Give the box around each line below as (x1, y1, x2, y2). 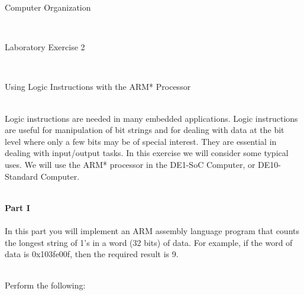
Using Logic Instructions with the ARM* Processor (5, 80, 191, 93)
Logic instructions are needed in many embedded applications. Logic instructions (5, 112, 298, 124)
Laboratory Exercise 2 (5, 41, 85, 53)
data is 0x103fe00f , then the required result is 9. (5, 248, 179, 260)
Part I (5, 201, 30, 213)
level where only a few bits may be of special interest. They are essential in (5, 135, 277, 147)
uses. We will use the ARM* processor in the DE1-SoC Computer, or (5, 158, 256, 170)
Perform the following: (5, 279, 86, 291)
